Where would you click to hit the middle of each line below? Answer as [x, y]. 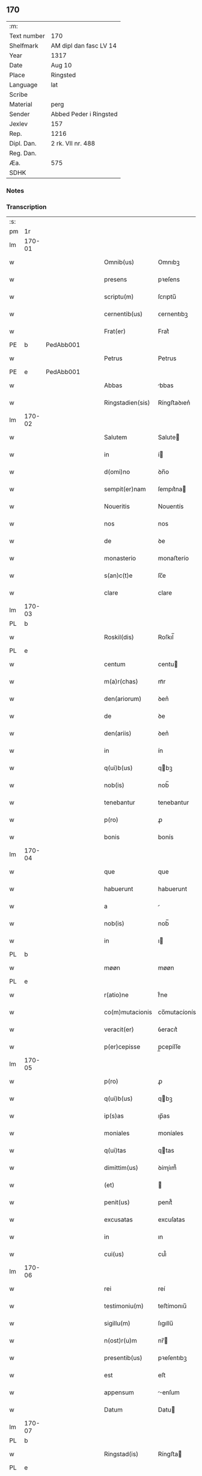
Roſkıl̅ [166, 637]
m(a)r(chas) [121, 682]
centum [115, 664]
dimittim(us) [121, 1168]
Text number [27, 35]
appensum [119, 1392]
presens [116, 280]
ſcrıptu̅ [167, 297]
